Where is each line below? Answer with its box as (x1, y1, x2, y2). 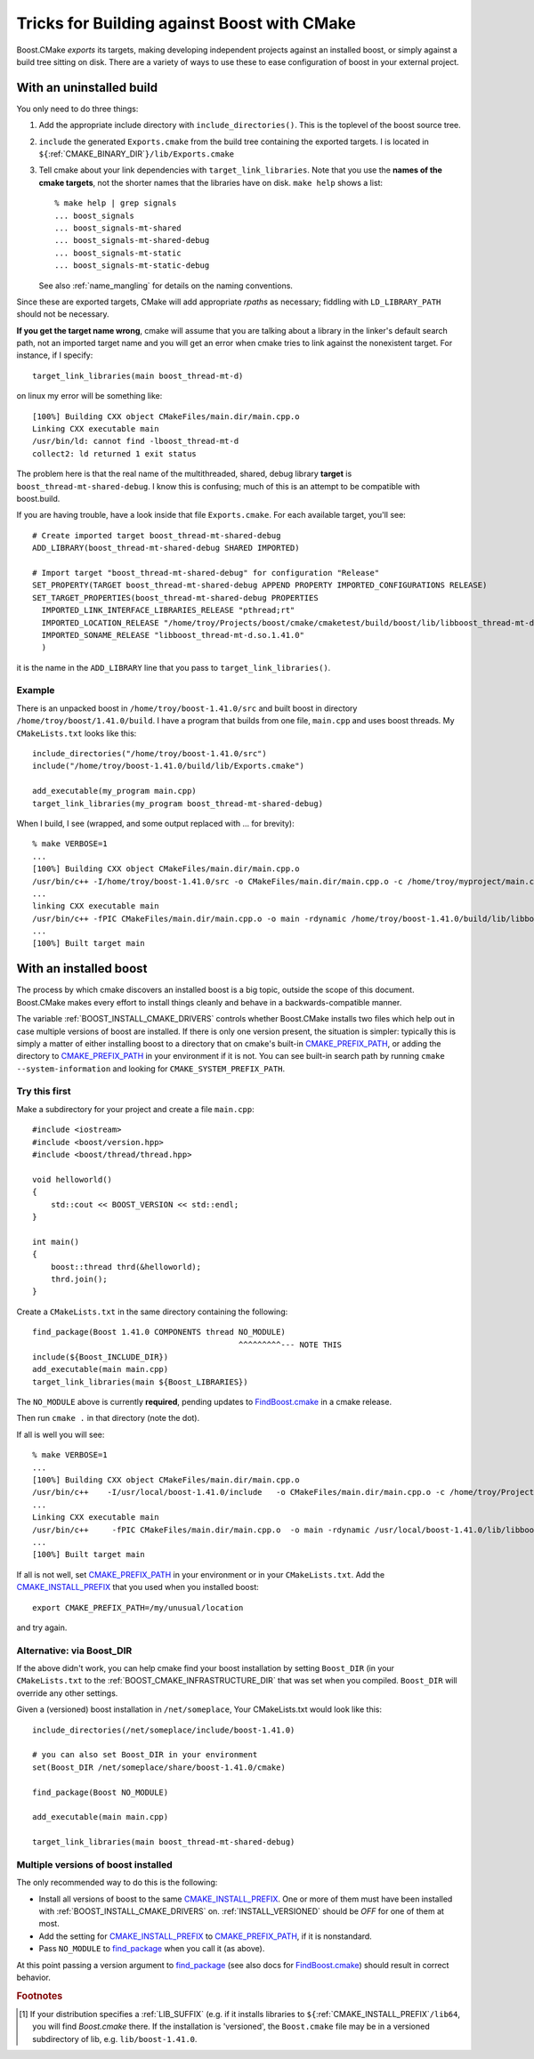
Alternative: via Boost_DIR (16, 1644, 133, 1657)
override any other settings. (16, 1687, 118, 1699)
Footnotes (16, 1990, 63, 2002)
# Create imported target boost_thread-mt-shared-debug (32, 530, 281, 540)
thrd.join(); (50, 1273, 108, 1284)
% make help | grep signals (54, 198, 177, 208)
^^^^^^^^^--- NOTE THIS (238, 1339, 343, 1350)
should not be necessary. (16, 309, 110, 319)
